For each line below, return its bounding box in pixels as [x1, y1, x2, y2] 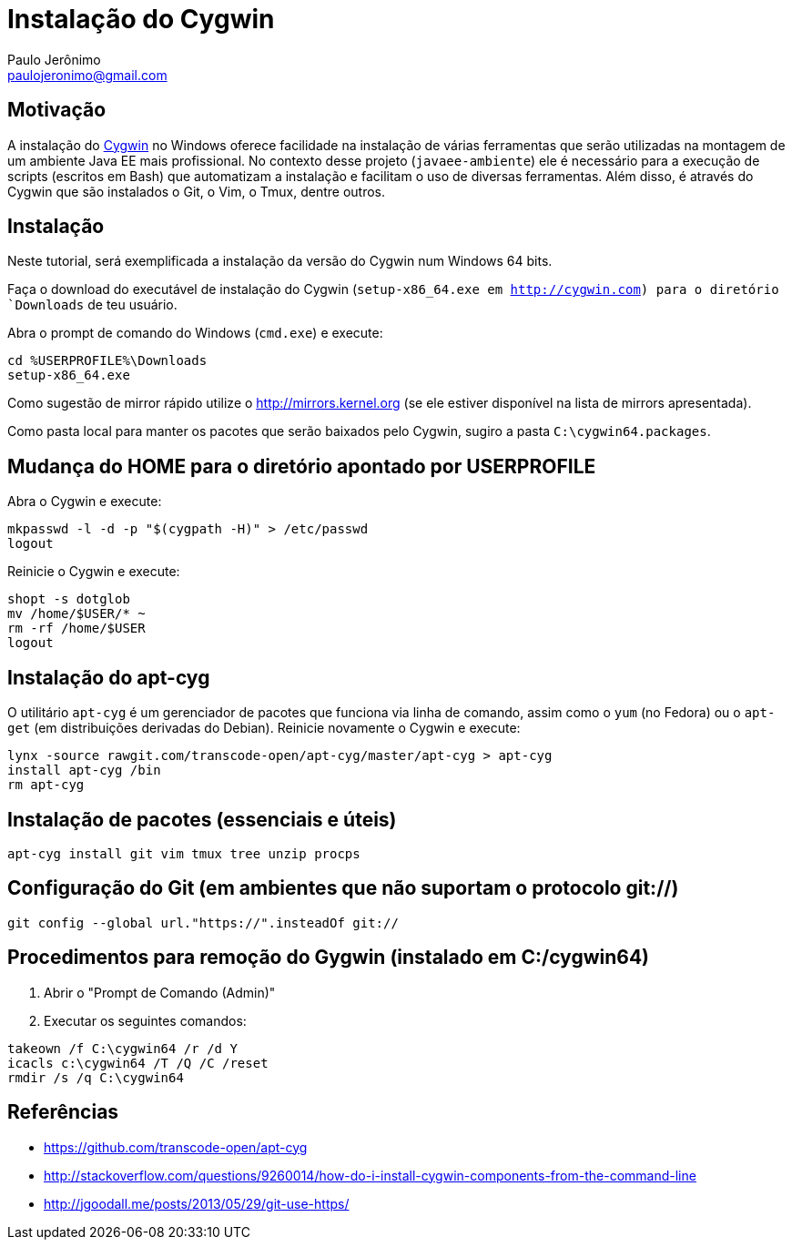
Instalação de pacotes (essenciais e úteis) [7, 807, 397, 831]
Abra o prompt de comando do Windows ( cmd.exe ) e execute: [7, 325, 383, 341]
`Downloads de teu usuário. [7, 297, 178, 313]
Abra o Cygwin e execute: [7, 493, 162, 510]
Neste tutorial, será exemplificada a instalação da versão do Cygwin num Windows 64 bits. [7, 253, 553, 269]
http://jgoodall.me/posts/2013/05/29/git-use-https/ [44, 1195, 350, 1212]
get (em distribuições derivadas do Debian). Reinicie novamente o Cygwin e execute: [7, 720, 521, 736]
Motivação [7, 98, 107, 122]
